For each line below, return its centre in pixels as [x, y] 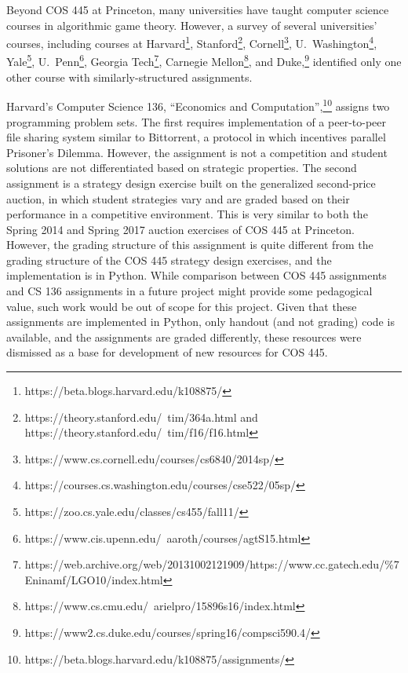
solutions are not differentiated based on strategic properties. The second [182, 168]
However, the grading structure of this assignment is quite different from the [190, 245]
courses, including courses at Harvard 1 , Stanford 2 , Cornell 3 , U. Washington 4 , [192, 42]
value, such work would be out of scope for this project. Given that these [182, 306]
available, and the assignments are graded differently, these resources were [184, 336]
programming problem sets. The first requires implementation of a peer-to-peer [196, 121]
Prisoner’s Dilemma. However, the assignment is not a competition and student [197, 152]
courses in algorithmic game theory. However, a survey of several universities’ [192, 25]
